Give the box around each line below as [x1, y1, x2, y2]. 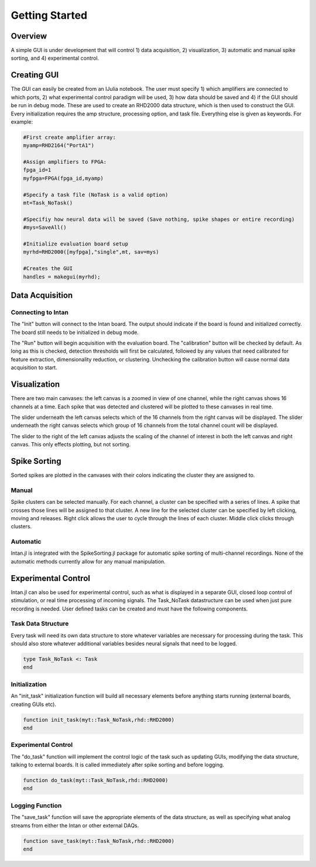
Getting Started [11, 9, 88, 22]
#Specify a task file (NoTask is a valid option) [23, 191, 169, 198]
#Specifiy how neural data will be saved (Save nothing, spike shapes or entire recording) [23, 216, 295, 223]
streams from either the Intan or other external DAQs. [11, 822, 139, 829]
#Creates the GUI [23, 265, 73, 272]
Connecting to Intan [11, 308, 68, 316]
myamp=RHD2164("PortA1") [23, 142, 95, 149]
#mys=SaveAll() [23, 224, 67, 231]
